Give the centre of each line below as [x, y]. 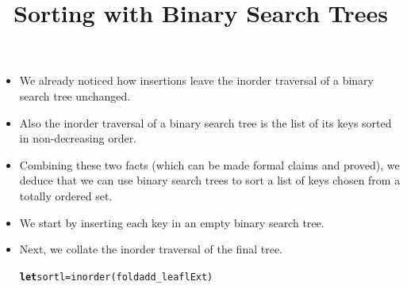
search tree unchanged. [75, 95]
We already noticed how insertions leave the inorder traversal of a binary [196, 80]
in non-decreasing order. [78, 138]
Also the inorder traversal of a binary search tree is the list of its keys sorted [205, 122]
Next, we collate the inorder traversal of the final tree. [151, 249]
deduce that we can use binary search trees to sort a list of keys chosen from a [210, 180]
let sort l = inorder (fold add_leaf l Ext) [116, 277]
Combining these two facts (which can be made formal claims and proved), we [209, 164]
